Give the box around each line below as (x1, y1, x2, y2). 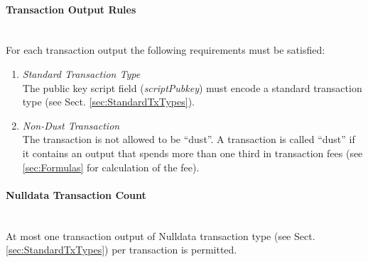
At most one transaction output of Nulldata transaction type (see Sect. (6, 228, 315, 243)
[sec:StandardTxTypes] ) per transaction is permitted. (6, 242, 237, 257)
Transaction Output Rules (6, 1, 136, 16)
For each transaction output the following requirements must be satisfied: (6, 42, 325, 57)
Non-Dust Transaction (22, 118, 120, 132)
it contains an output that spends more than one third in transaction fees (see (22, 145, 363, 160)
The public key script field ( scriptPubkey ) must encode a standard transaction (22, 80, 362, 95)
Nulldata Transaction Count (6, 187, 146, 202)
